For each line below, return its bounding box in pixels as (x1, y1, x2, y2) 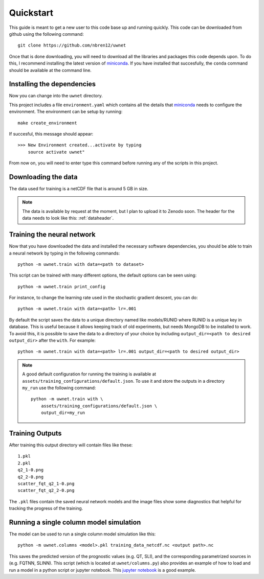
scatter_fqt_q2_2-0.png (18, 487, 75, 493)
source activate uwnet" (27, 149, 85, 155)
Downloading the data (9, 173, 78, 181)
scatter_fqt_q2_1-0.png (18, 481, 75, 486)
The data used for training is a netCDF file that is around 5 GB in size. (9, 186, 149, 192)
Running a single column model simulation (9, 518, 141, 526)
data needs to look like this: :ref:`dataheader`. (22, 215, 114, 221)
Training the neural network (9, 231, 96, 239)
